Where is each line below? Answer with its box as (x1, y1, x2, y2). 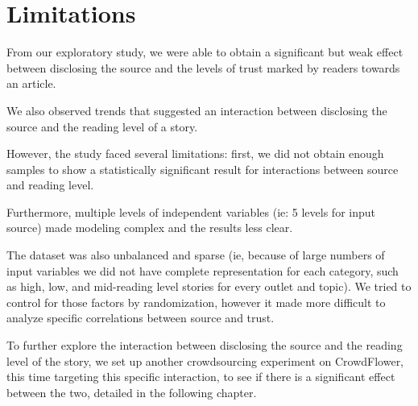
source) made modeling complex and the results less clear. (6, 219, 293, 236)
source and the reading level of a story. (6, 118, 198, 135)
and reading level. (6, 176, 94, 193)
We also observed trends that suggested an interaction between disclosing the (6, 101, 387, 118)
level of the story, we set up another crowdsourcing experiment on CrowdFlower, (6, 352, 404, 369)
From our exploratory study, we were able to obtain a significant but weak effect (6, 43, 404, 60)
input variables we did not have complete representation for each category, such (6, 262, 399, 279)
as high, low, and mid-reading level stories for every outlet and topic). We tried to (6, 278, 412, 295)
